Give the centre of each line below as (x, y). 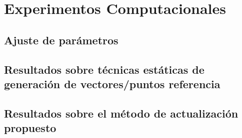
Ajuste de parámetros (61, 40)
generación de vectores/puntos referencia (112, 83)
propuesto (30, 128)
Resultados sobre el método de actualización (121, 113)
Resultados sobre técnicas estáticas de (104, 69)
